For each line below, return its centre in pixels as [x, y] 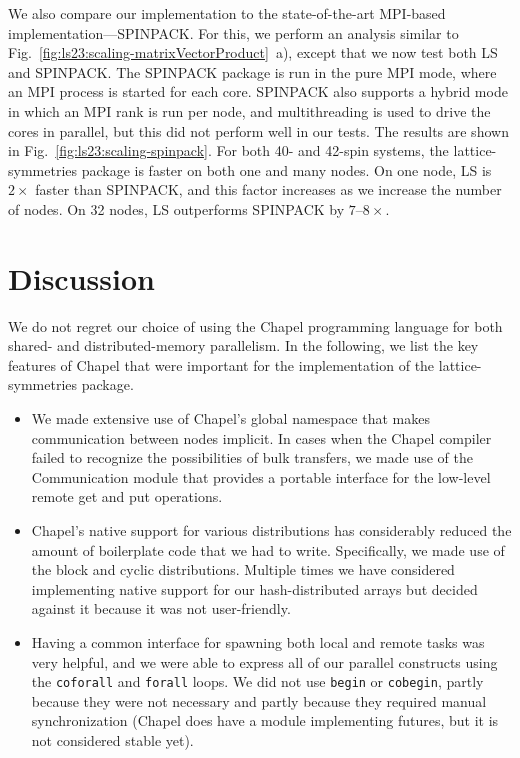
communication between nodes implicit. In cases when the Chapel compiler [261, 437]
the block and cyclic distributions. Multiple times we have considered [243, 569]
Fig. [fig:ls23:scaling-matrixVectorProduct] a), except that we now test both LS [253, 52]
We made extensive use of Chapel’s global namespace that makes [230, 418]
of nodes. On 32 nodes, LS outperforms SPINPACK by [176, 208]
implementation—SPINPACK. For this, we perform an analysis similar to [233, 32]
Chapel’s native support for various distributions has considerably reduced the [271, 530]
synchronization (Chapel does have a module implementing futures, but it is [265, 720]
